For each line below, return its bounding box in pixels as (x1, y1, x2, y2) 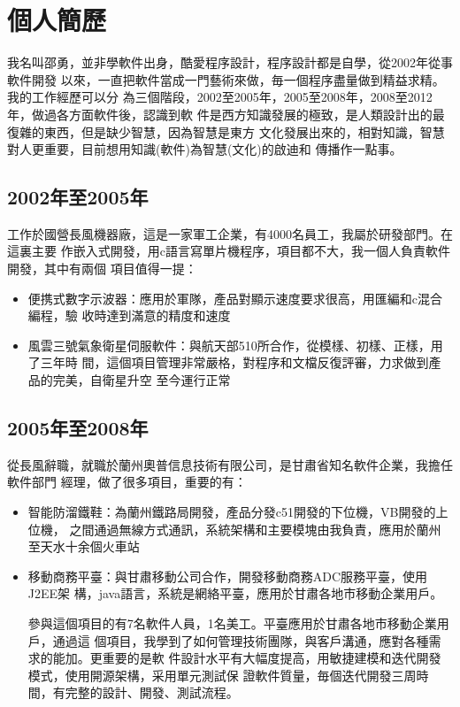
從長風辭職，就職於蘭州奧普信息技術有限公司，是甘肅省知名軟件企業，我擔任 (7, 455, 453, 473)
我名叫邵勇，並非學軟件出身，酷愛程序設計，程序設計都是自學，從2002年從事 (7, 53, 453, 72)
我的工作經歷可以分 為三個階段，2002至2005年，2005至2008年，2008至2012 (7, 88, 433, 106)
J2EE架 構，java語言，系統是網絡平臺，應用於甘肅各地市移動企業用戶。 (27, 584, 443, 603)
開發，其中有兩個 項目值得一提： (7, 259, 197, 278)
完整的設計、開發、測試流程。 (65, 683, 239, 702)
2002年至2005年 (7, 183, 149, 211)
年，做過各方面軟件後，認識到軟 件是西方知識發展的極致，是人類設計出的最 (7, 104, 445, 123)
